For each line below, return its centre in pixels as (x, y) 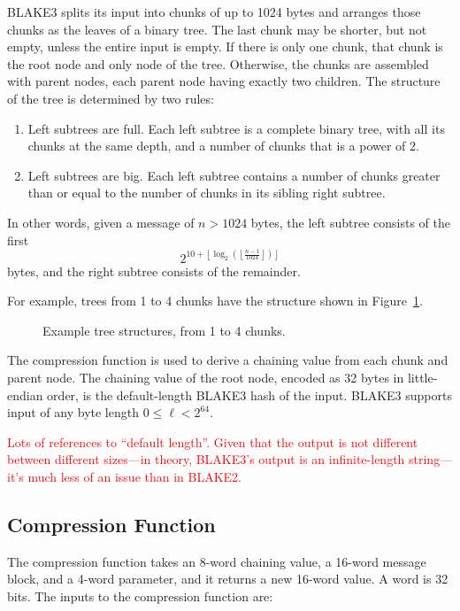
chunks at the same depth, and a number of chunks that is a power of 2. (223, 146)
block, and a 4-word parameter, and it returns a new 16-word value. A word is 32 (228, 579)
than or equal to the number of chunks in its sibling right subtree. (207, 193)
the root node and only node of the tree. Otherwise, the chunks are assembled (218, 63)
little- (422, 377)
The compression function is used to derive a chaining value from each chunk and (228, 360)
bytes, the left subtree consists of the (351, 222)
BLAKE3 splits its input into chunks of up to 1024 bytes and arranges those (214, 12)
